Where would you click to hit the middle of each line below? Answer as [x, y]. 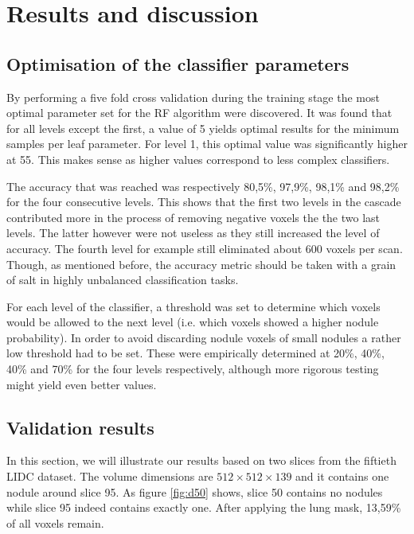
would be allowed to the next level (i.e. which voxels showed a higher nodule [193, 322]
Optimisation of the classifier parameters [178, 63]
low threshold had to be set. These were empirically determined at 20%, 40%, [195, 353]
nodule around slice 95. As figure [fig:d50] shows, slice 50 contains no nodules [195, 491]
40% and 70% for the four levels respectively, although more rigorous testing [193, 369]
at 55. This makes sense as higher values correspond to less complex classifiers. [198, 159]
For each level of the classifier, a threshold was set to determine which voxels [193, 306]
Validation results [80, 427]
